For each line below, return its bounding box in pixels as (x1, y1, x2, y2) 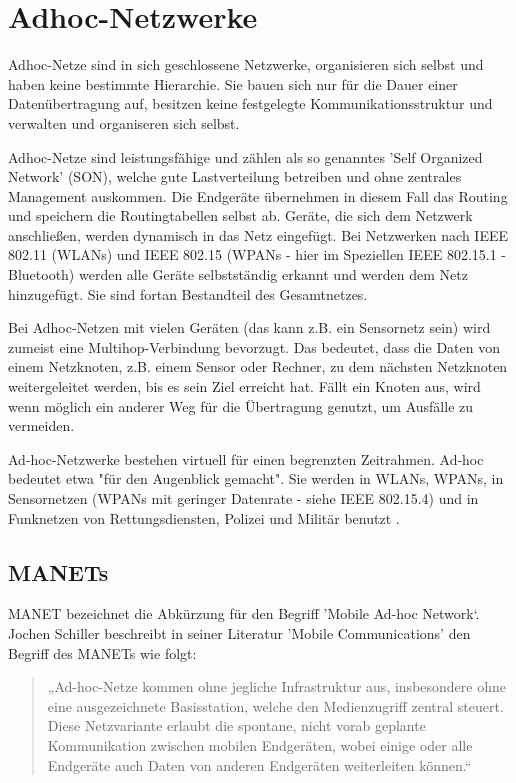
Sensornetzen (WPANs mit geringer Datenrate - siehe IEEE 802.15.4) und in (8, 488, 479, 508)
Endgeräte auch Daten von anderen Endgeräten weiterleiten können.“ (47, 754, 472, 775)
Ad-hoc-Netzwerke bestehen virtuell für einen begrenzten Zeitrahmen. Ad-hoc (8, 448, 484, 469)
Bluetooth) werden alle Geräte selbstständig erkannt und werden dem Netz (8, 264, 468, 285)
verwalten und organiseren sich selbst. (8, 112, 240, 133)
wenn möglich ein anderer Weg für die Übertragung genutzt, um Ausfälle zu (8, 395, 474, 416)
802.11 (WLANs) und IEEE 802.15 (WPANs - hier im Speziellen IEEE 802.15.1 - (8, 244, 506, 265)
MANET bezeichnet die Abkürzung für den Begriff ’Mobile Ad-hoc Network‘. (8, 603, 480, 624)
